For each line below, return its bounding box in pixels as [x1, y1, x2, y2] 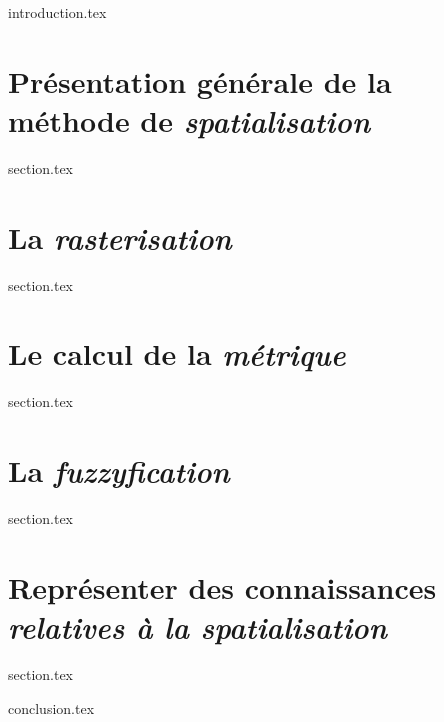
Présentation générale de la [8, 60, 392, 101]
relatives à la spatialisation [8, 606, 387, 648]
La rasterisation [8, 216, 232, 258]
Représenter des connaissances [8, 566, 437, 607]
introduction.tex [8, 2, 107, 22]
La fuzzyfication [8, 450, 230, 492]
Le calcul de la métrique [8, 333, 346, 375]
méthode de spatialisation [8, 99, 371, 141]
